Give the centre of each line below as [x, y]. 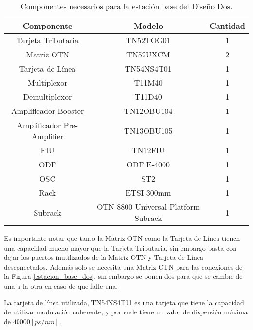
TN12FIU [148, 150]
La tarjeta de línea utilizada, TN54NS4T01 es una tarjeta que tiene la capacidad [124, 302]
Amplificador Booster [47, 111]
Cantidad [227, 26]
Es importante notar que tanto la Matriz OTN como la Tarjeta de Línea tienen [122, 238]
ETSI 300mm [148, 192]
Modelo [148, 26]
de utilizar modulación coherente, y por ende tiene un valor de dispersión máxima [126, 312]
